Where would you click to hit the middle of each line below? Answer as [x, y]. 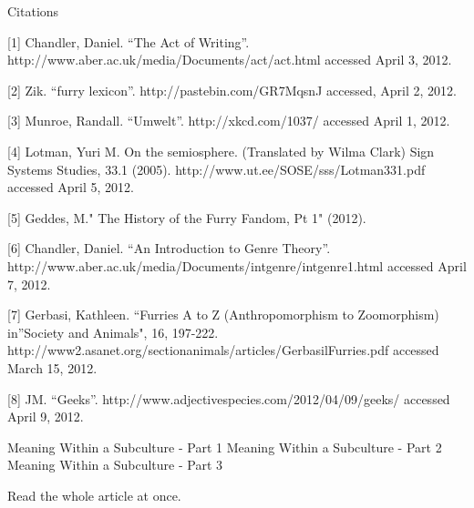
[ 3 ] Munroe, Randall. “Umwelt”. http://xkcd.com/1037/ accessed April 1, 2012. [229, 121]
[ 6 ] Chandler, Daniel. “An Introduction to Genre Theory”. [169, 248]
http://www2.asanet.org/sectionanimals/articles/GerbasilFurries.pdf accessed [223, 350]
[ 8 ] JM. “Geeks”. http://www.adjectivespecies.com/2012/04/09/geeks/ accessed [229, 398]
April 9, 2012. [46, 417]
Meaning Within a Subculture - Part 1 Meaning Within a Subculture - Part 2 [225, 447]
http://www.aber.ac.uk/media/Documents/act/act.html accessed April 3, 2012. [230, 60]
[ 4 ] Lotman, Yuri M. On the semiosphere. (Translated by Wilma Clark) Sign [221, 151]
